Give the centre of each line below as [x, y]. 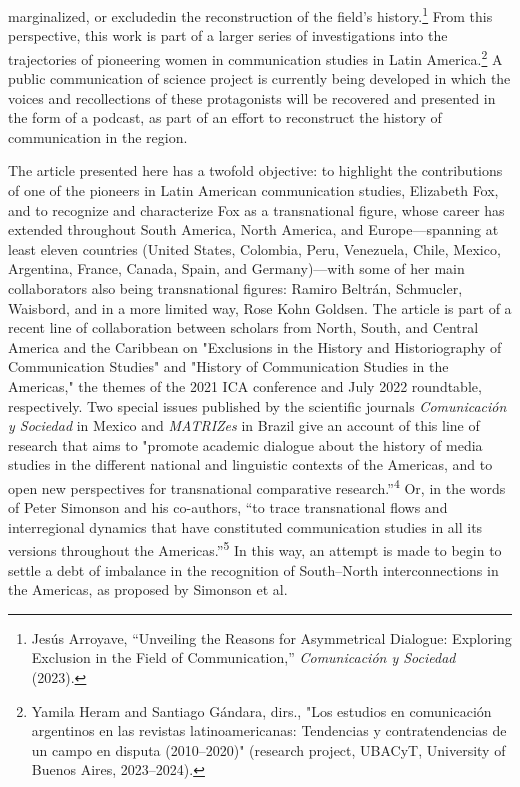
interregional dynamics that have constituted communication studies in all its [245, 526]
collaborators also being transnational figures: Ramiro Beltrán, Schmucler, [235, 288]
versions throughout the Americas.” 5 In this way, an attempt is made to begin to [255, 549]
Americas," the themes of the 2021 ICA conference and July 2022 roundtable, [245, 386]
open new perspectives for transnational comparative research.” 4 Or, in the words [257, 486]
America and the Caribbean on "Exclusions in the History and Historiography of [255, 346]
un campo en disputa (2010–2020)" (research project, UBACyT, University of [268, 749]
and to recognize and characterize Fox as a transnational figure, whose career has [256, 209]
